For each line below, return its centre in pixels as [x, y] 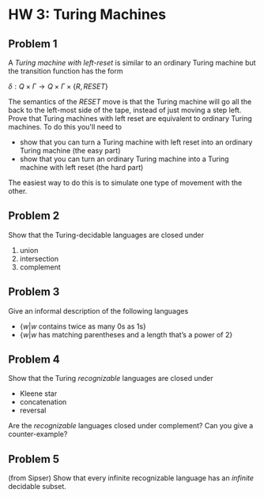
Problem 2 [34, 216]
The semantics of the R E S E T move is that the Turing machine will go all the [130, 102]
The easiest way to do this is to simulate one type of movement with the [125, 183]
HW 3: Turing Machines [87, 15]
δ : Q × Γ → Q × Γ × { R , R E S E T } [58, 86]
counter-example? [38, 434]
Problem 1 [33, 44]
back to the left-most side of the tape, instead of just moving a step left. [125, 110]
